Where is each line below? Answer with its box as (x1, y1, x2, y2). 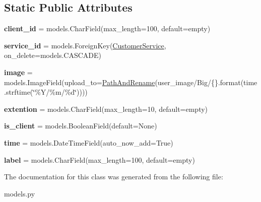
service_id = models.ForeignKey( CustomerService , (4, 40, 166, 50)
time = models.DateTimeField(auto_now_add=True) (4, 137, 173, 148)
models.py (4, 188, 35, 198)
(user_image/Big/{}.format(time (155, 77, 257, 87)
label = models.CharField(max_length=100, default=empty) (4, 154, 195, 165)
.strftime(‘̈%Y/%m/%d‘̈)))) (4, 87, 88, 97)
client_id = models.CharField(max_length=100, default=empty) (4, 23, 211, 34)
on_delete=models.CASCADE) (4, 50, 101, 60)
